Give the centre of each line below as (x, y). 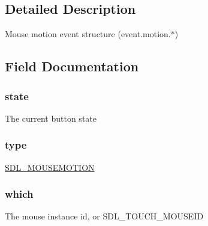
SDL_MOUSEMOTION (50, 167)
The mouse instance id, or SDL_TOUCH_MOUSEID (104, 216)
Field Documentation (72, 66)
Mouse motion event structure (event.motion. (88, 34)
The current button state (51, 118)
